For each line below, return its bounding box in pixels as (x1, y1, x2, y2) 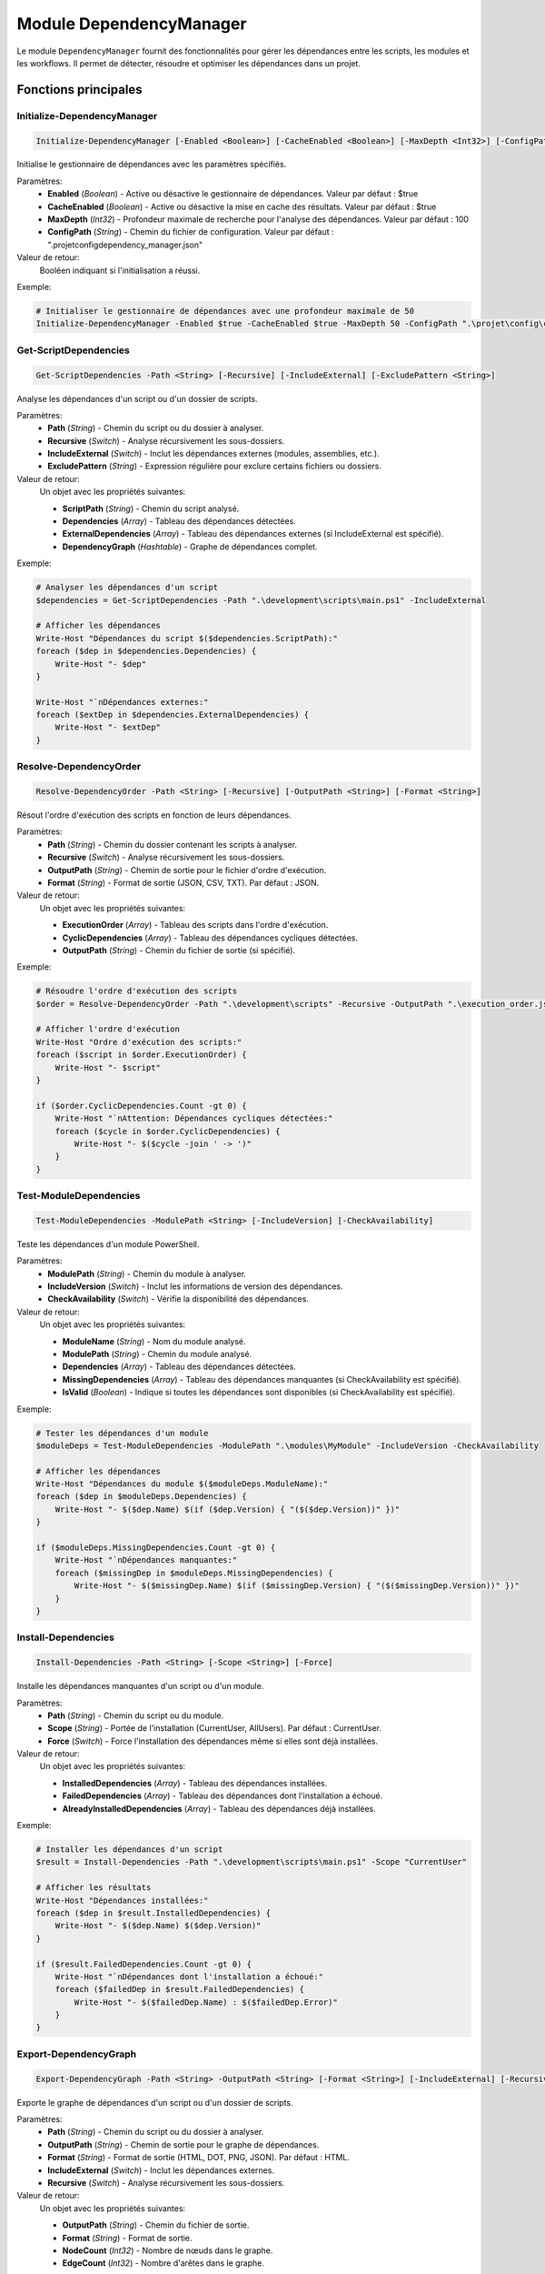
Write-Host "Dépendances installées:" (35, 1895, 209, 1906)
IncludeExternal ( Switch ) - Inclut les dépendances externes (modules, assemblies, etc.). (47, 448, 381, 459)
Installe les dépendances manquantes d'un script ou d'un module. (16, 1681, 264, 1692)
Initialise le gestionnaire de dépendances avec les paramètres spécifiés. (16, 159, 287, 170)
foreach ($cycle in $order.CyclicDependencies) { (54, 1126, 281, 1136)
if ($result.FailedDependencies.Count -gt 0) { (35, 1958, 252, 1969)
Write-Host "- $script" (54, 1062, 161, 1072)
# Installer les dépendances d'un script (35, 1845, 223, 1855)
